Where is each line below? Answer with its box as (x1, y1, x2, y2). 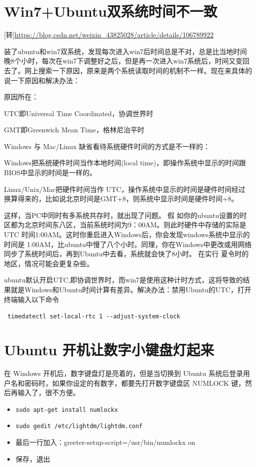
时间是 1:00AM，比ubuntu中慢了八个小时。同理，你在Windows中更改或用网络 (4, 239, 252, 249)
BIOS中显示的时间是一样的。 (4, 167, 96, 178)
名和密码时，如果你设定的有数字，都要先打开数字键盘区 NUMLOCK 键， (10, 377, 245, 388)
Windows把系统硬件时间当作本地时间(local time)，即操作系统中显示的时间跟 (4, 157, 246, 168)
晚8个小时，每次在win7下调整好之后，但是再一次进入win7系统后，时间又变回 (4, 56, 250, 66)
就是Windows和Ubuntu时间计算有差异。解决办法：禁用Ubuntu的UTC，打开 (10, 284, 252, 294)
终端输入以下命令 (4, 294, 59, 304)
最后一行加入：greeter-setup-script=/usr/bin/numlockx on (15, 437, 195, 447)
